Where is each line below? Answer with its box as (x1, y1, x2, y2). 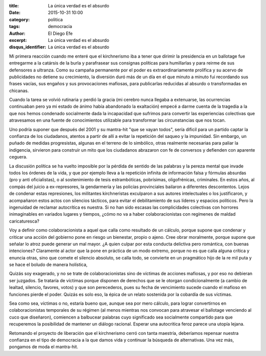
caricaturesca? (9, 218, 39, 224)
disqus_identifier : (9, 44, 46, 50)
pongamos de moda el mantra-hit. (9, 344, 78, 350)
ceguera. (9, 154, 28, 160)
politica (48, 16, 63, 22)
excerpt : (9, 37, 27, 43)
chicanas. (9, 88, 29, 94)
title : (9, 3, 19, 8)
